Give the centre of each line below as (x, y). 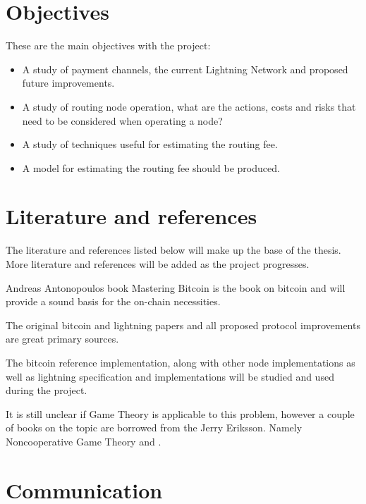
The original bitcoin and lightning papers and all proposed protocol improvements (183, 325)
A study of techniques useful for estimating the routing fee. (150, 144)
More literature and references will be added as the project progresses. (158, 264)
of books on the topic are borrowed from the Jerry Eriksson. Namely (154, 428)
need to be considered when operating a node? (122, 120)
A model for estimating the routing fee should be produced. (151, 167)
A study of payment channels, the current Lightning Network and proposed (185, 69)
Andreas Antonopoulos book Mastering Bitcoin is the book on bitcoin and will (176, 287)
